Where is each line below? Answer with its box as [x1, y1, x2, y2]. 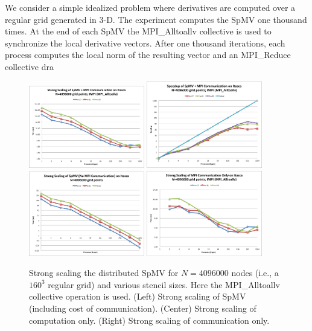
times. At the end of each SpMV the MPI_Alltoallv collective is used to [5, 25, 272, 37]
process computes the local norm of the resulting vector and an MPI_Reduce [5, 48, 291, 61]
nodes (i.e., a [231, 266, 279, 279]
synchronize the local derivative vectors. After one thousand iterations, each [5, 36, 285, 49]
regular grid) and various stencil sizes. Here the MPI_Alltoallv [48, 278, 280, 291]
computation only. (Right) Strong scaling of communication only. [29, 313, 270, 326]
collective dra [5, 60, 54, 72]
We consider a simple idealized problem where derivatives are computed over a [5, 1, 296, 13]
